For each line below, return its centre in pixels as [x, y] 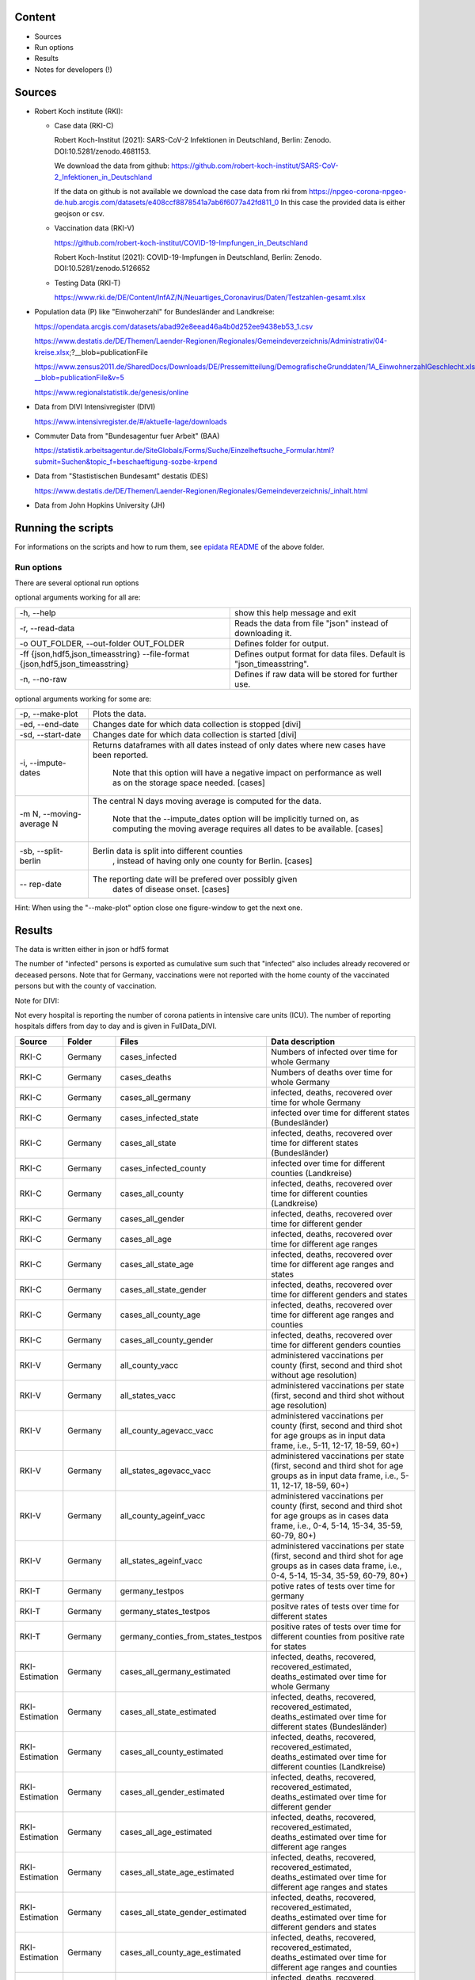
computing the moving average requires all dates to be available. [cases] [248, 829]
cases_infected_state [160, 1118]
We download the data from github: [112, 166]
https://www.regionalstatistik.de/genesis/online [112, 392]
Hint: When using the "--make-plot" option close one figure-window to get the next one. [159, 908]
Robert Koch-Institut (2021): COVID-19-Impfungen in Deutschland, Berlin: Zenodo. [188, 257]
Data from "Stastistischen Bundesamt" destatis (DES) [122, 476]
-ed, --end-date [49, 725]
